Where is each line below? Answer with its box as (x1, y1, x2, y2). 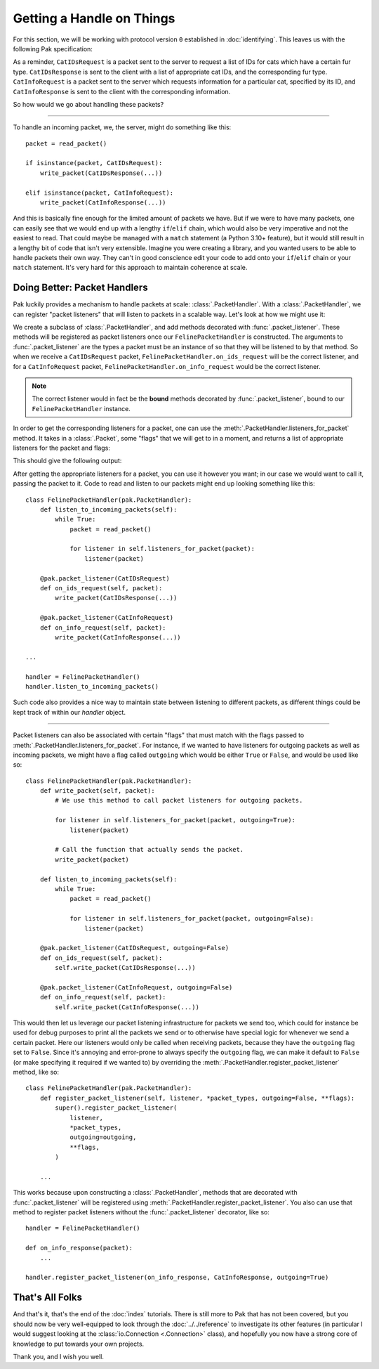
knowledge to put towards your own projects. (13, 1339, 145, 1348)
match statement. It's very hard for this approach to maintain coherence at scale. (13, 264, 248, 272)
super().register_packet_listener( (55, 1104, 178, 1112)
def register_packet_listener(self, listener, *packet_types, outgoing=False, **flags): (39, 1094, 355, 1102)
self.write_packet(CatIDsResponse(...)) (55, 964, 196, 972)
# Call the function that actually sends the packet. (55, 845, 244, 854)
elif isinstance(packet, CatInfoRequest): (25, 188, 174, 197)
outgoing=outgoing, (69, 1134, 137, 1141)
